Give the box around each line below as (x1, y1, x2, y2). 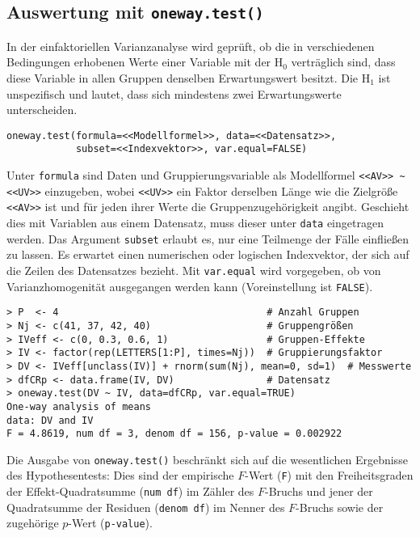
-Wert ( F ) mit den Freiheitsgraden (245, 467, 414, 484)
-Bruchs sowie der (296, 498, 384, 515)
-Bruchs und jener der (264, 483, 373, 500)
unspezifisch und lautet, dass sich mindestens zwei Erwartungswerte (6, 85, 342, 102)
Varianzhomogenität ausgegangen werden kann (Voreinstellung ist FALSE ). (6, 277, 373, 294)
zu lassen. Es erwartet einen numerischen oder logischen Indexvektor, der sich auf (6, 246, 409, 263)
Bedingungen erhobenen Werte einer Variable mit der (6, 53, 271, 70)
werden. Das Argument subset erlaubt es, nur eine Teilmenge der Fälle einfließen (6, 230, 409, 247)
